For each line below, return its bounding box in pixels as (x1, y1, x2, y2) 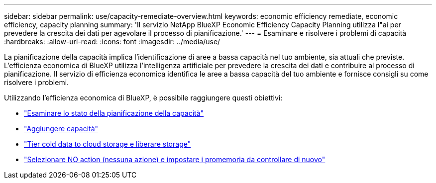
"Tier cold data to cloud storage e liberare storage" (24, 140, 191, 148)
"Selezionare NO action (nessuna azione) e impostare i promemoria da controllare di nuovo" (24, 155, 326, 164)
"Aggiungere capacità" (24, 124, 99, 133)
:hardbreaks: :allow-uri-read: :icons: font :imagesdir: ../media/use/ (4, 37, 220, 46)
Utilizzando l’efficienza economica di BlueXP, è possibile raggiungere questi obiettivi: (4, 93, 283, 102)
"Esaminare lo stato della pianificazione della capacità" (24, 109, 204, 117)
